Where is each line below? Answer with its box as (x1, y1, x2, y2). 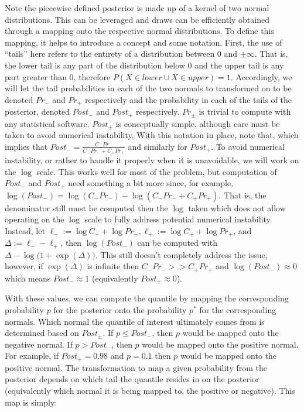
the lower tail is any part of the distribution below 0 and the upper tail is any (5, 59, 284, 71)
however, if (5, 260, 43, 272)
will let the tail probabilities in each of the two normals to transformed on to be (5, 82, 292, 94)
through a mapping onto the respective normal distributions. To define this (5, 25, 274, 37)
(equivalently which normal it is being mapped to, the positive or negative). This (5, 384, 295, 396)
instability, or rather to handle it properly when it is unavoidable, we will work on (5, 154, 299, 166)
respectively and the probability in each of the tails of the (84, 93, 292, 105)
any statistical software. (5, 117, 90, 129)
